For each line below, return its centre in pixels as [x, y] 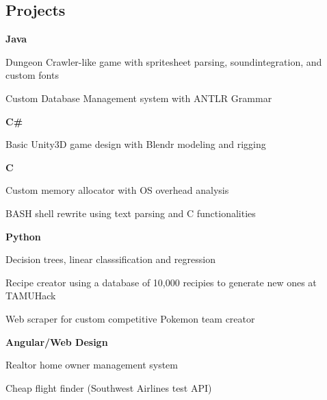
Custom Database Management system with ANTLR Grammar [139, 98]
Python [23, 236]
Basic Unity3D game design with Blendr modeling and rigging [136, 144]
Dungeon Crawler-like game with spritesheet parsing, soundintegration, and [164, 61]
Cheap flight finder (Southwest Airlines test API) [109, 387]
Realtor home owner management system [92, 365]
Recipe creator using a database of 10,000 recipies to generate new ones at [161, 282]
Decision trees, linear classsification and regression [110, 259]
